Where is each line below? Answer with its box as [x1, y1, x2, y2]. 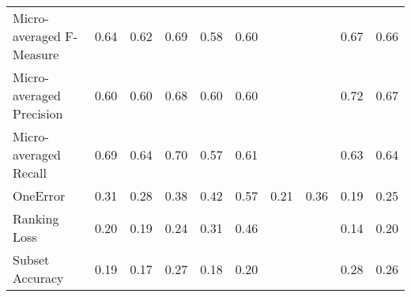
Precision [13, 104, 63, 122]
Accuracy [13, 269, 64, 287]
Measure [13, 45, 59, 63]
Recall [13, 164, 47, 182]
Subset [13, 250, 50, 269]
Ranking [13, 209, 59, 227]
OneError [13, 186, 66, 205]
